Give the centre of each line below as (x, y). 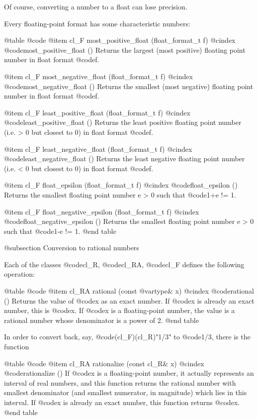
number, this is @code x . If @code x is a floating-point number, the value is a (120, 310)
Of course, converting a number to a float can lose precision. (96, 6)
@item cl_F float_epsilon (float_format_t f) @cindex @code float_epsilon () (121, 185)
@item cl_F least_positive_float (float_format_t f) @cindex (97, 112)
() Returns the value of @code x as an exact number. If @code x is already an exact (129, 300)
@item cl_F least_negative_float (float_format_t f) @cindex (98, 149)
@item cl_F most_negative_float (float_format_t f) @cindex (98, 76)
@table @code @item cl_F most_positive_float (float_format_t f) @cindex (120, 40)
